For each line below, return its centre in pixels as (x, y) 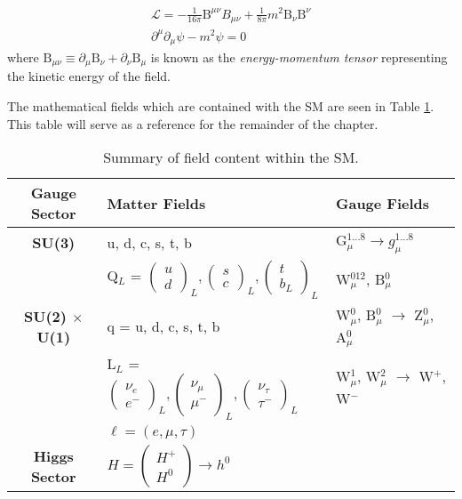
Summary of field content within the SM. (231, 157)
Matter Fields (156, 203)
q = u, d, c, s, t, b (163, 326)
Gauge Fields (382, 203)
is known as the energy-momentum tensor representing (299, 56)
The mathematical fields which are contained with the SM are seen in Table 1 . (221, 106)
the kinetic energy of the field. (89, 76)
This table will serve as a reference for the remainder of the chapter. (193, 123)
